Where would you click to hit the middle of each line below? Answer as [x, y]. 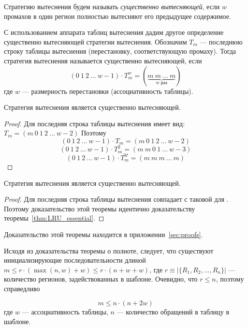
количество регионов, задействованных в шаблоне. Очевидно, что [101, 279]
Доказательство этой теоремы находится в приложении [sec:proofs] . [103, 234]
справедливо [22, 288]
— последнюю [221, 41]
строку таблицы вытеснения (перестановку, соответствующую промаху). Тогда [120, 51]
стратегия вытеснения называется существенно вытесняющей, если [103, 60]
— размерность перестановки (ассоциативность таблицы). [108, 91]
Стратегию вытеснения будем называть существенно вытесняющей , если [112, 6]
